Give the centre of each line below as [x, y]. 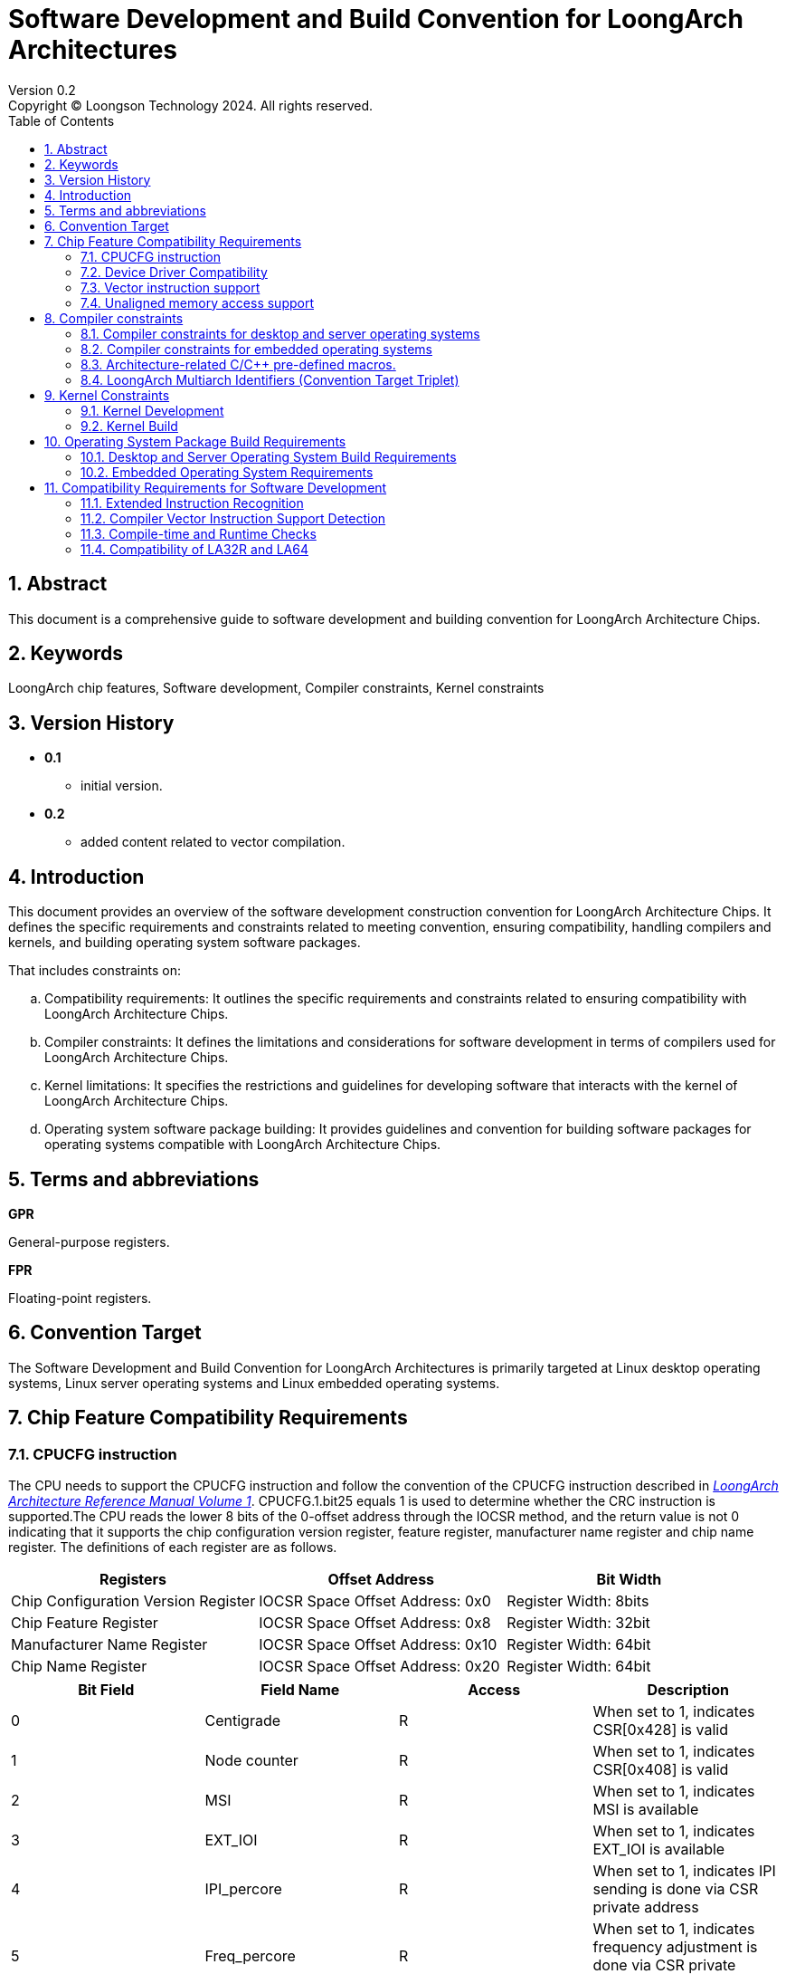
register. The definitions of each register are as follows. [173, 1548]
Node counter [251, 1761]
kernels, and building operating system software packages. [185, 943]
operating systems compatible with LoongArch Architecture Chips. [243, 1145]
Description [688, 1690]
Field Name [300, 1690]
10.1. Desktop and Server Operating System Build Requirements [269, 456]
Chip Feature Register [85, 1623]
